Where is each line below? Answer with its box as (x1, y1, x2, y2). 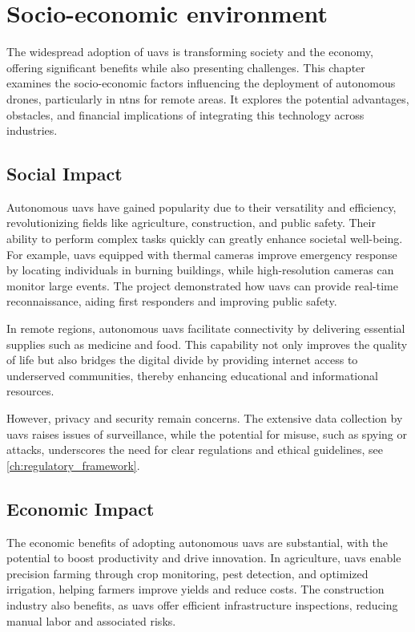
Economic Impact (6, 496, 155, 521)
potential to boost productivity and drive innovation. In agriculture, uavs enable (6, 549, 401, 566)
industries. (6, 122, 58, 139)
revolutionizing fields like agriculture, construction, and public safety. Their (6, 214, 376, 231)
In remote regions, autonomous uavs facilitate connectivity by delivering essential (6, 320, 405, 337)
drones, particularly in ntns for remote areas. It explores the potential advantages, (6, 90, 409, 107)
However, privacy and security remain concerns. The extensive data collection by (6, 410, 403, 427)
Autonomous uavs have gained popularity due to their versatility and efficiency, (6, 198, 397, 215)
